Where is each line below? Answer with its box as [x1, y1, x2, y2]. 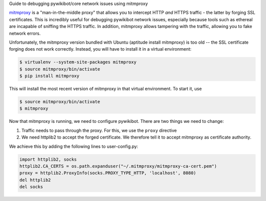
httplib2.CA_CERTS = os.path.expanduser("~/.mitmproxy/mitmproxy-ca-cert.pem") [19, 164, 217, 169]
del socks [19, 184, 43, 190]
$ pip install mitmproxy [19, 73, 80, 79]
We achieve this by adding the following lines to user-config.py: [9, 143, 138, 149]
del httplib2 [19, 177, 51, 183]
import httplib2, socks [19, 156, 77, 162]
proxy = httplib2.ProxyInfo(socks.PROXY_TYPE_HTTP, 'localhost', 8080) [19, 170, 197, 176]
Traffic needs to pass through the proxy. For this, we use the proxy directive [21, 127, 177, 133]
